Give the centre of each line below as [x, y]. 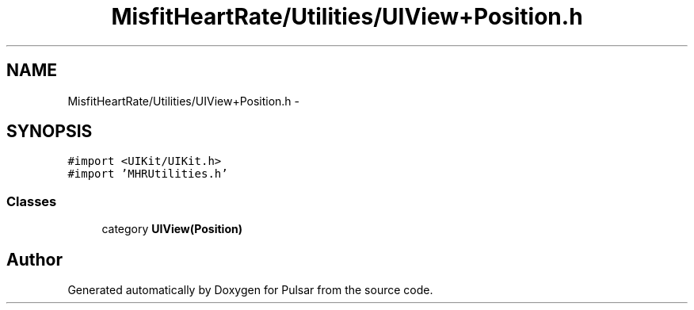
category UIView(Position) [172, 229]
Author [34, 259]
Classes [32, 201]
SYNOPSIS [50, 132]
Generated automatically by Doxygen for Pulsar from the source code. [250, 290]
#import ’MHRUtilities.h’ [148, 174]
